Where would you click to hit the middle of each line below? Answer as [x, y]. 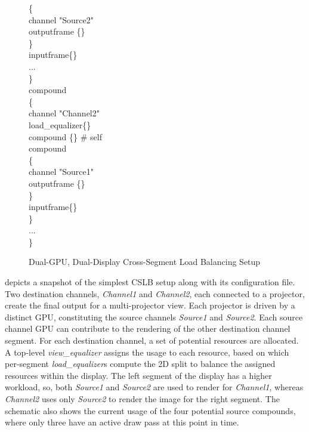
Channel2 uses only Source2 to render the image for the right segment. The [142, 399]
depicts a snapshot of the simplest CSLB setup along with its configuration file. [150, 282]
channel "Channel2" [64, 113]
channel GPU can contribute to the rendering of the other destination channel [148, 328]
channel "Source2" [61, 19]
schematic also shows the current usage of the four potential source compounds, [150, 410]
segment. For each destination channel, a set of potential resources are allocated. [152, 340]
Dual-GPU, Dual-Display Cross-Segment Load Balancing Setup [145, 262]
